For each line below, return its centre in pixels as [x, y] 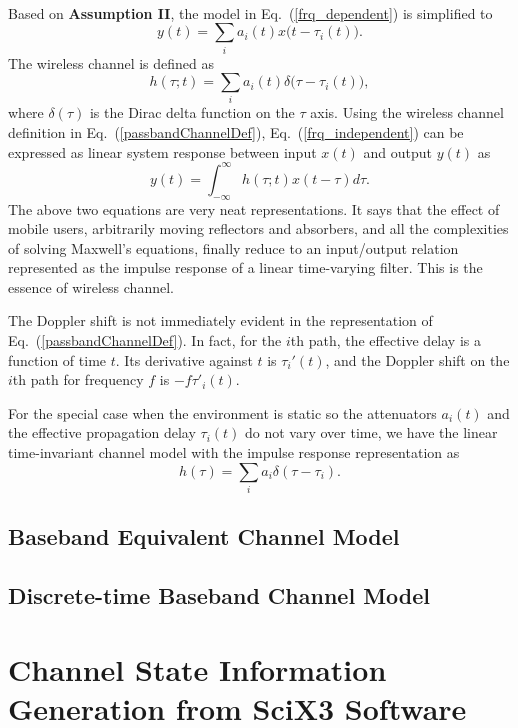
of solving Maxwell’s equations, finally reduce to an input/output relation [233, 247]
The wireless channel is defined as [111, 62]
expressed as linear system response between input [162, 151]
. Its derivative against [184, 359]
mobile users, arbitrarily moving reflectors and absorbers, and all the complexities [258, 228]
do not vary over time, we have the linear [371, 432]
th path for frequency [78, 379]
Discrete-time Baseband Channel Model [219, 595]
